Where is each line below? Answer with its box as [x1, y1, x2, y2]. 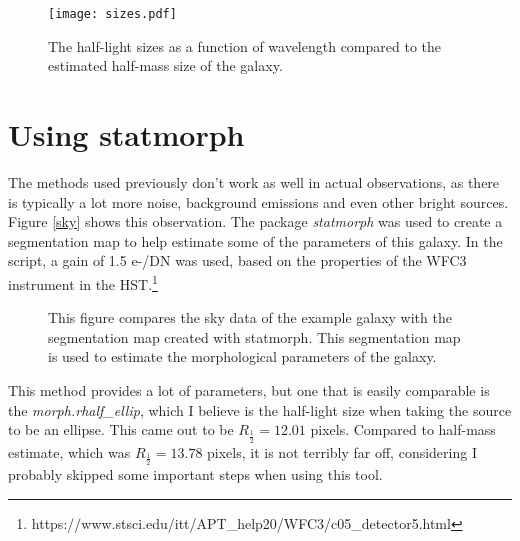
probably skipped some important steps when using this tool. [8, 464, 383, 484]
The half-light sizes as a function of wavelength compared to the [48, 35, 442, 56]
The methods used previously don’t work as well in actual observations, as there [8, 171, 500, 192]
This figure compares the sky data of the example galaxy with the [48, 307, 452, 328]
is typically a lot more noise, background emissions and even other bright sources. [8, 191, 509, 212]
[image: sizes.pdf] [48, 7, 177, 21]
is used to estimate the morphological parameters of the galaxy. [48, 346, 437, 367]
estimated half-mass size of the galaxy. [48, 55, 283, 76]
